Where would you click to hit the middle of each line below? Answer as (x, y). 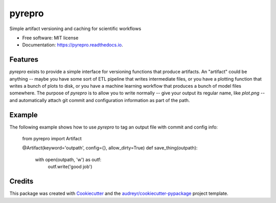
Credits (21, 181)
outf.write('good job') (70, 167)
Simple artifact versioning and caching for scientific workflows (75, 29)
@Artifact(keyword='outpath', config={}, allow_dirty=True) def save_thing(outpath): (110, 148)
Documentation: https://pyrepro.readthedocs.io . (73, 45)
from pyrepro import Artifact (52, 139)
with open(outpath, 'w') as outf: (68, 159)
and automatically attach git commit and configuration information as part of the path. (100, 100)
